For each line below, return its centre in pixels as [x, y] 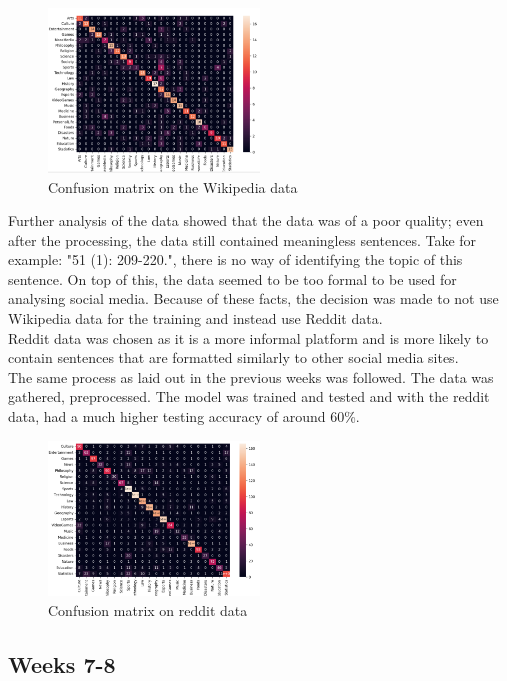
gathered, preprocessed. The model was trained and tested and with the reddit [249, 396]
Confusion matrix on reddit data [148, 609]
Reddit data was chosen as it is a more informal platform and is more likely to [248, 337]
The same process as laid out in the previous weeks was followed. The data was [251, 376]
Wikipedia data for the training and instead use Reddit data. [195, 318]
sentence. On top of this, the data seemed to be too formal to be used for [232, 278]
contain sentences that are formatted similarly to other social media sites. [233, 357]
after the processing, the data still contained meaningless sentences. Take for [242, 239]
